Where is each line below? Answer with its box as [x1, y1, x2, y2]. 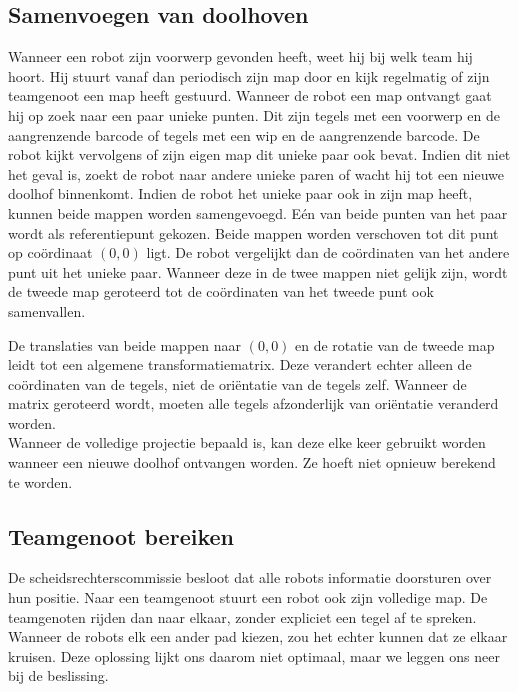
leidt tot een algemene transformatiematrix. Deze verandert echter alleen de [8, 354, 472, 375]
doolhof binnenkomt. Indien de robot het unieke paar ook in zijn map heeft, [8, 183, 473, 204]
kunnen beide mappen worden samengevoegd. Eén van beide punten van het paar [8, 202, 508, 223]
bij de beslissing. [8, 665, 109, 686]
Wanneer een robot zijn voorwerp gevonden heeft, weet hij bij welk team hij [8, 46, 473, 67]
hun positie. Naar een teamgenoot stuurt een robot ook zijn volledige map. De [8, 587, 488, 608]
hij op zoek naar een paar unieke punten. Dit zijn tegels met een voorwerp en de [8, 104, 500, 125]
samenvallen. [8, 300, 86, 321]
